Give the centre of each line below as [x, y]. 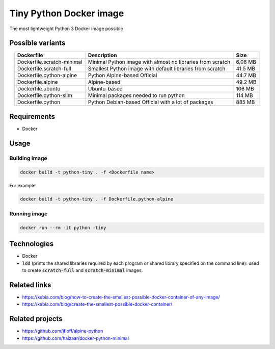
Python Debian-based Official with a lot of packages [150, 102]
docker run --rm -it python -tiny [63, 228]
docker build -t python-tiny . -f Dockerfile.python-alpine [97, 199]
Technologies [32, 244]
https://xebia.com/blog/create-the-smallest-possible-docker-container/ [97, 304]
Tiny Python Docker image [67, 13]
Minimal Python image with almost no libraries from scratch [159, 62]
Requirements [32, 117]
